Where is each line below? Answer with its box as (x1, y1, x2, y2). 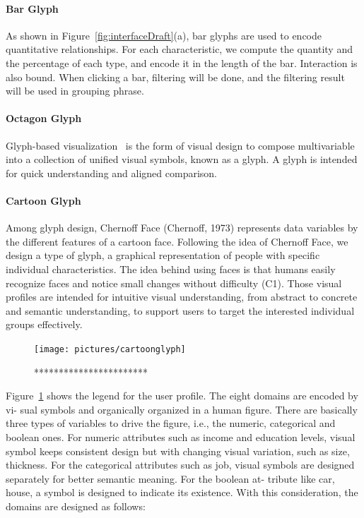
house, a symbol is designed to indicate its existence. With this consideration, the (6, 485, 358, 500)
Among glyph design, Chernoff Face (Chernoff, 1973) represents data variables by (6, 220, 358, 235)
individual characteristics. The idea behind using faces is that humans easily (6, 261, 336, 276)
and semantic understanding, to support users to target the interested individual (6, 303, 355, 318)
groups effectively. (6, 317, 83, 332)
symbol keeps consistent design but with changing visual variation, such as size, (6, 443, 350, 458)
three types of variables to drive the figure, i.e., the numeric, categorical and (6, 416, 336, 430)
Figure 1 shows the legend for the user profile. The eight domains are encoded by (6, 388, 358, 403)
